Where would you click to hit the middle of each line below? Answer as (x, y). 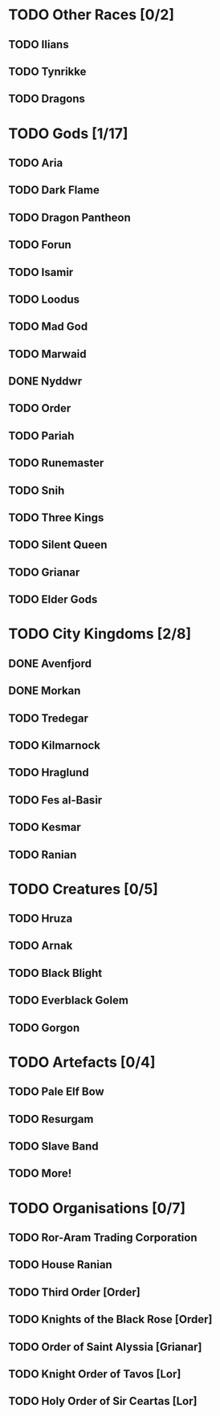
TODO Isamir (41, 272)
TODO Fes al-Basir (55, 800)
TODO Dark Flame (54, 190)
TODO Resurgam (51, 1119)
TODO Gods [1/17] (68, 133)
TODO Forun (40, 245)
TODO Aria (36, 163)
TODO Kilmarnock (55, 745)
